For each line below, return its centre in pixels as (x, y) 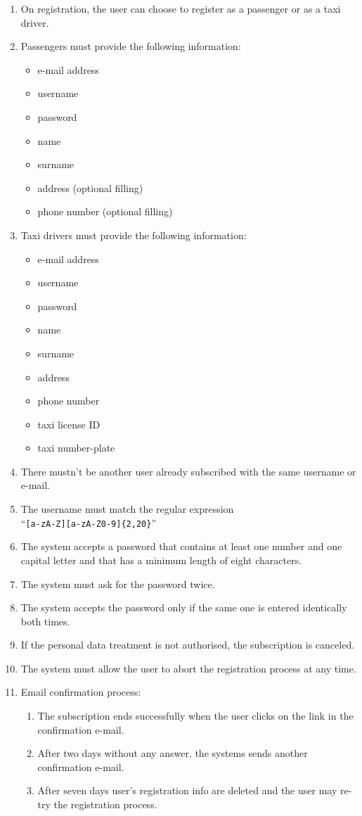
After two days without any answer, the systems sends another (173, 753)
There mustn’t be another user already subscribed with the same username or (188, 471)
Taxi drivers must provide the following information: (134, 235)
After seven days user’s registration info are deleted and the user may (187, 790)
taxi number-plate (76, 448)
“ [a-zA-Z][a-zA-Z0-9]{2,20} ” (88, 522)
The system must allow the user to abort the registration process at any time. (188, 668)
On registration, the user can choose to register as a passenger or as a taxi (181, 8)
